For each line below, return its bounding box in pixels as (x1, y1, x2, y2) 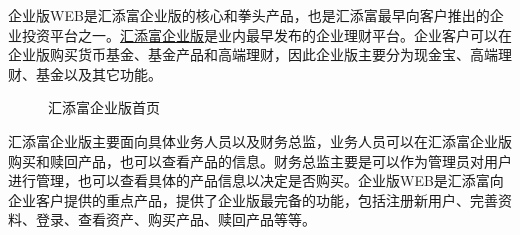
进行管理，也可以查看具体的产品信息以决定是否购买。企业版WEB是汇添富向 (8, 170, 504, 191)
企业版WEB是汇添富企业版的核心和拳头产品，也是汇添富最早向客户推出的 (8, 5, 490, 25)
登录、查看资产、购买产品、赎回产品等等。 (35, 209, 316, 230)
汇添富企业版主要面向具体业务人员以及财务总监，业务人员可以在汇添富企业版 (8, 130, 512, 151)
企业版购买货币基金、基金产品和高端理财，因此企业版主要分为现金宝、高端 (8, 44, 498, 65)
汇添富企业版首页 (48, 97, 160, 118)
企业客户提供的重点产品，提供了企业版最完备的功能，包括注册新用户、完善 (8, 189, 498, 210)
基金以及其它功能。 (35, 63, 162, 84)
